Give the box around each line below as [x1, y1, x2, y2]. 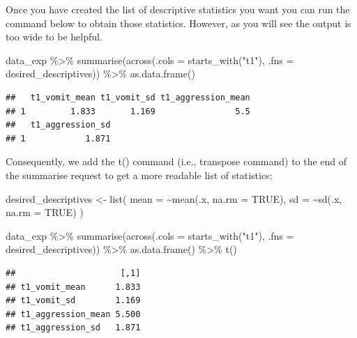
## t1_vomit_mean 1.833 [6, 282, 141, 292]
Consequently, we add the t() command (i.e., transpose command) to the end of [6, 154, 347, 169]
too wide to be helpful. [6, 29, 102, 44]
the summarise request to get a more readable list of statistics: [6, 167, 273, 182]
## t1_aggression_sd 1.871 [6, 323, 141, 333]
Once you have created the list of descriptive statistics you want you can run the [6, 2, 350, 16]
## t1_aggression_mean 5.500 [6, 309, 141, 319]
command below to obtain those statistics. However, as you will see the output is [6, 15, 351, 30]
